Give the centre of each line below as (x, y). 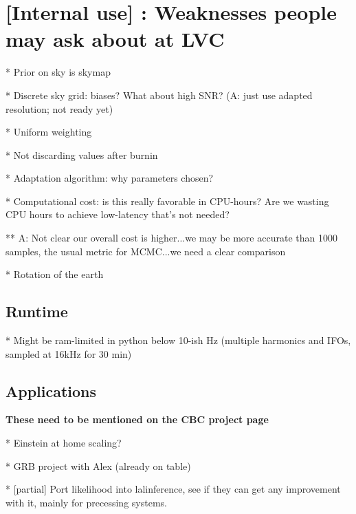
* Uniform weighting (49, 132)
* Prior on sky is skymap (58, 72)
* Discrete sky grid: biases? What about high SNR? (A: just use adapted (159, 95)
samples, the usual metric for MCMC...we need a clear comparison (146, 251)
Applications (51, 390)
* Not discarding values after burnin (82, 154)
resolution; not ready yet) (59, 108)
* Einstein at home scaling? (64, 443)
